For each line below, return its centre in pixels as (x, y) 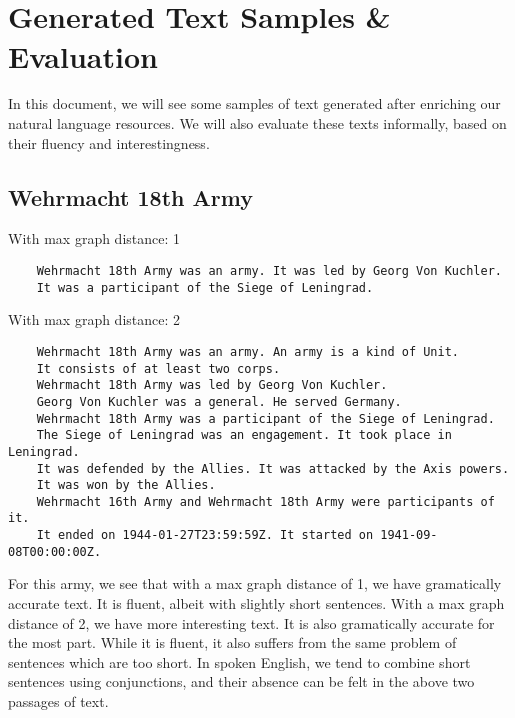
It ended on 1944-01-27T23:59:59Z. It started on (205, 535)
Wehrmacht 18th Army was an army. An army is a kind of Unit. (248, 351)
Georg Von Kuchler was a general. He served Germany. (219, 401)
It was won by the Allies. (126, 485)
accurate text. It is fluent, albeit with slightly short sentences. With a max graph (256, 603)
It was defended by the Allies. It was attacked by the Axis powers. (273, 468)
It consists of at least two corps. (158, 368)
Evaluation (83, 55)
